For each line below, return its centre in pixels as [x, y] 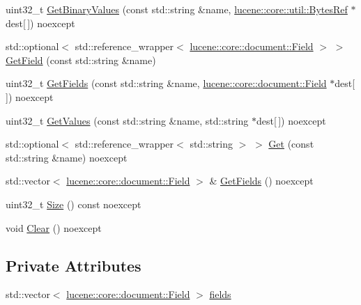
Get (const [291, 144]
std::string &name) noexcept [67, 157]
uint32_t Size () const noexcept [74, 204]
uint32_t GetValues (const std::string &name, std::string [127, 120]
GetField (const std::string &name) [81, 60]
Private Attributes [74, 265]
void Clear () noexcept [54, 227]
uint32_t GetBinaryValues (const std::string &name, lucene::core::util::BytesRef [177, 9]
